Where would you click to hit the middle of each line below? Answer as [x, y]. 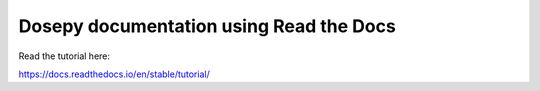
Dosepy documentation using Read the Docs [207, 26]
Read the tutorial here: [64, 56]
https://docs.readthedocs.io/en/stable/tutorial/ [114, 74]
